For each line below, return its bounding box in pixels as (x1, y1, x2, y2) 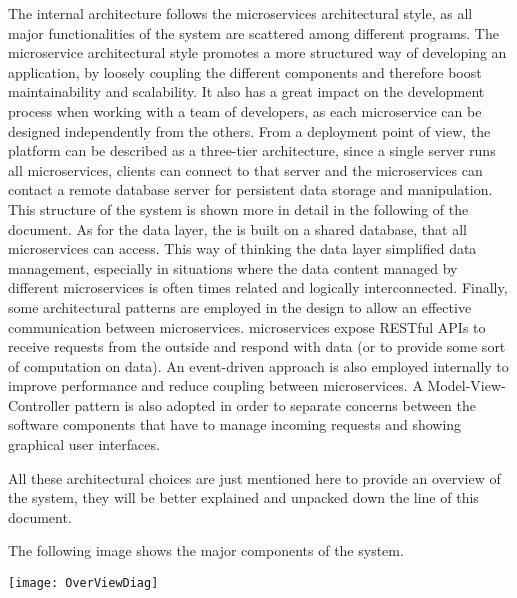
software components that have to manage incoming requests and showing (8, 414, 462, 435)
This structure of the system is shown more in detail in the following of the (8, 198, 469, 219)
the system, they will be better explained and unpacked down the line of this (8, 487, 479, 508)
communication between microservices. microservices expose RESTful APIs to (8, 316, 486, 337)
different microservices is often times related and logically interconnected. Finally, (8, 277, 508, 298)
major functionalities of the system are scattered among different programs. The (8, 22, 499, 43)
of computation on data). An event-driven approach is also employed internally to (8, 355, 509, 376)
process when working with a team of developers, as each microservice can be (8, 100, 482, 121)
